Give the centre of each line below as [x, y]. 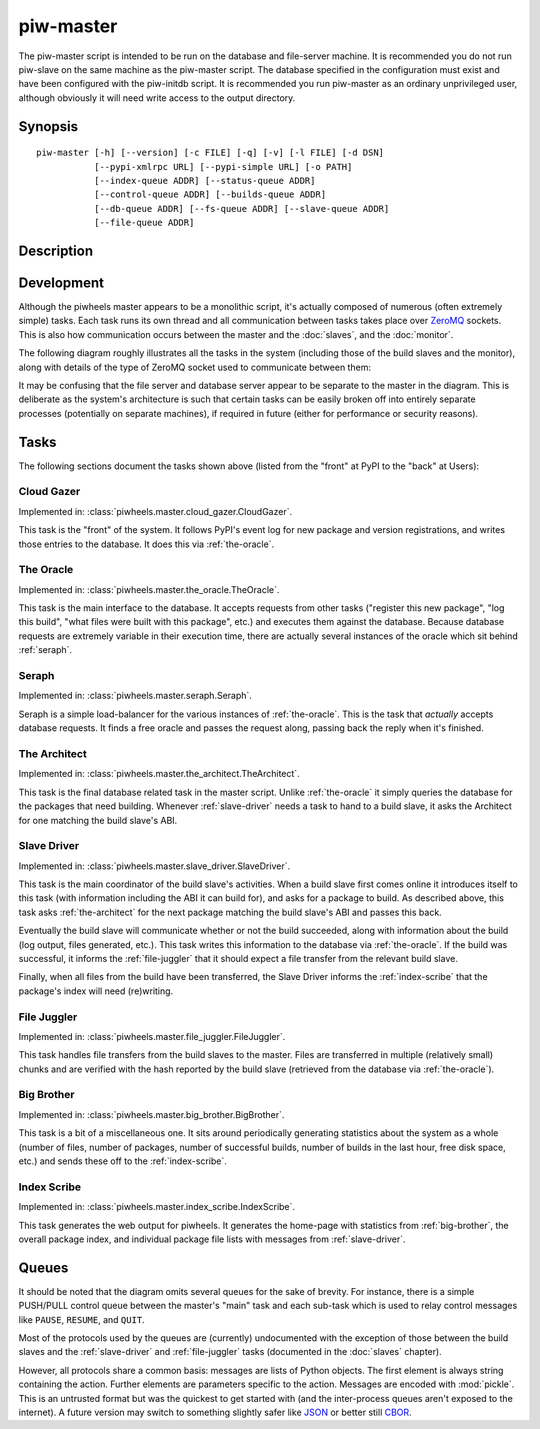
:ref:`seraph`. [45, 650]
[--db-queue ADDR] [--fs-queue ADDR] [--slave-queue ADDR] [241, 208]
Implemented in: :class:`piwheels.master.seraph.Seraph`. [135, 696]
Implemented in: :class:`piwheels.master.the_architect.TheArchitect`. [159, 774]
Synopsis [48, 126]
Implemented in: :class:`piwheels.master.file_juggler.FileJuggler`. [152, 1036]
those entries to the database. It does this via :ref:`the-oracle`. [146, 544]
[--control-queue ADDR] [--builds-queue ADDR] [210, 194]
